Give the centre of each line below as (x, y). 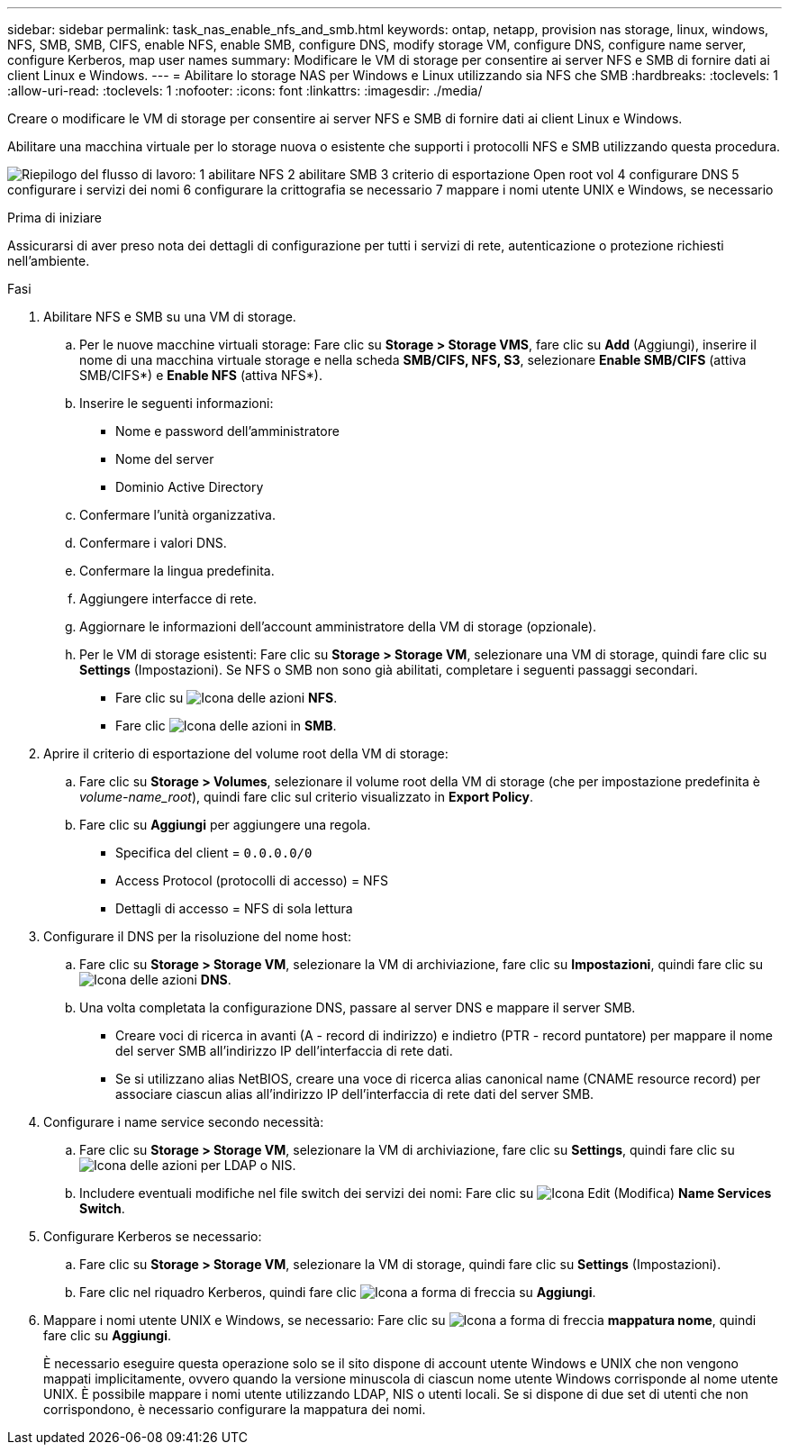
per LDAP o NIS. (248, 1165)
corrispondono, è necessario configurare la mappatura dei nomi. (235, 1409)
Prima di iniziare (54, 218)
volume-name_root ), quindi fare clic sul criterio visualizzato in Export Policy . (306, 797)
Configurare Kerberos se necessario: (153, 1236)
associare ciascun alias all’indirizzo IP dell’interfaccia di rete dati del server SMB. (355, 1094)
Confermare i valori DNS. (153, 543)
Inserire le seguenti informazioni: (177, 403)
